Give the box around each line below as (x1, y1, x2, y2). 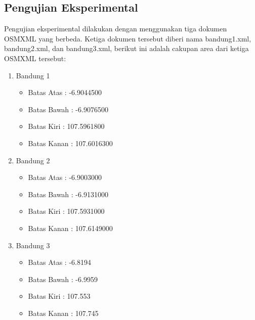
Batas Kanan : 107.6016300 (28, 138, 113, 148)
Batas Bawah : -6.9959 (28, 273, 98, 284)
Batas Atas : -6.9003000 (28, 172, 102, 182)
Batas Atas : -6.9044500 (28, 87, 102, 98)
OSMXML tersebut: (4, 53, 66, 63)
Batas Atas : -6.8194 (28, 257, 91, 267)
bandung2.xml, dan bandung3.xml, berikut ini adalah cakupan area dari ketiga (4, 43, 249, 54)
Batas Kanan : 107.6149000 (28, 222, 113, 233)
